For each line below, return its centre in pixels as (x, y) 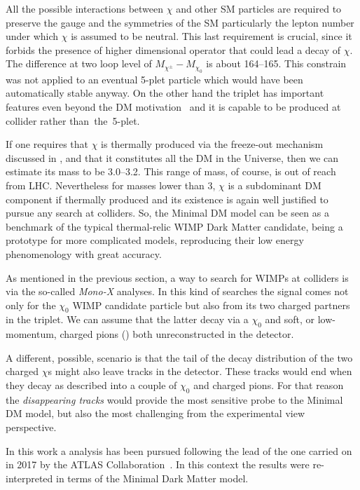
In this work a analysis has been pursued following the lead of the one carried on (179, 450)
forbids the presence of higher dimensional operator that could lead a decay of (173, 49)
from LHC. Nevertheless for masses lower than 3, (111, 185)
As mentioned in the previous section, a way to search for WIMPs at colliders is (177, 277)
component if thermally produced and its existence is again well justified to (167, 199)
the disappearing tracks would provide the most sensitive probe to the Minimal (174, 399)
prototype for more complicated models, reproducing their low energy (155, 240)
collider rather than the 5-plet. (73, 120)
